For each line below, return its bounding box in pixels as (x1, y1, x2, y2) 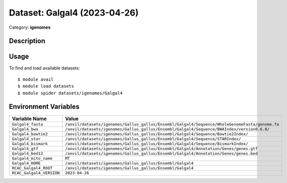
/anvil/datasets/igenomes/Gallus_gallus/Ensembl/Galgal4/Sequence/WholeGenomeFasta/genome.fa (65, 122, 279, 127)
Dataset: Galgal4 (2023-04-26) (9, 7, 139, 18)
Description (9, 37, 46, 45)
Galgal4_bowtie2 (12, 131, 48, 136)
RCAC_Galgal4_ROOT (12, 165, 53, 170)
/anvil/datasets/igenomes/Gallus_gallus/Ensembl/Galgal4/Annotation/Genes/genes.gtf (65, 146, 258, 151)
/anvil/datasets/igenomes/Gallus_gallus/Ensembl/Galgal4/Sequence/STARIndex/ (65, 136, 241, 141)
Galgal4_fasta (12, 122, 43, 127)
